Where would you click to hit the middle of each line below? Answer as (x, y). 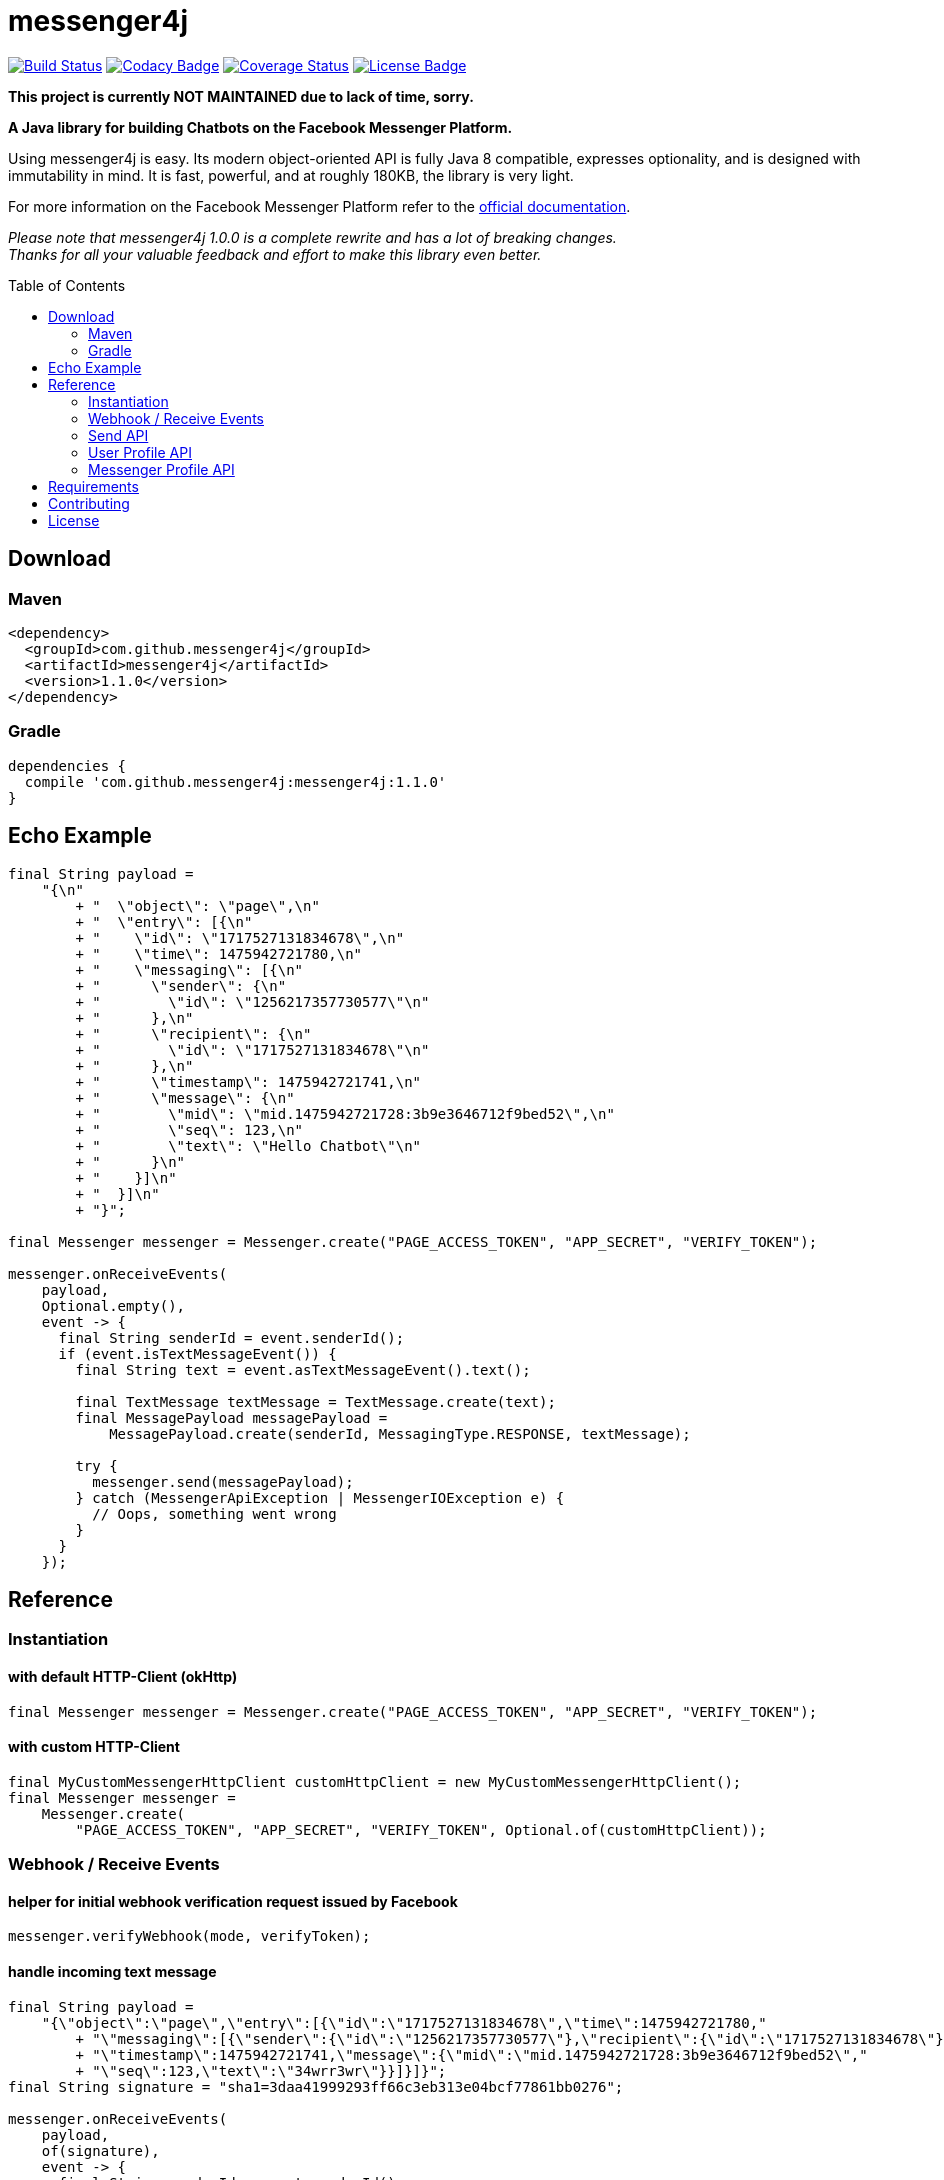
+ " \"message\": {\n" (185, 1097)
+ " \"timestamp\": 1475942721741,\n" (248, 1081)
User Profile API (140, 452)
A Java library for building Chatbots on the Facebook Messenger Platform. (260, 127)
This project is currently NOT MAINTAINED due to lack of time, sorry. (241, 96)
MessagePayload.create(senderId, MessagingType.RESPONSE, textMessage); (400, 1433)
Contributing (89, 503)
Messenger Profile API (161, 469)
